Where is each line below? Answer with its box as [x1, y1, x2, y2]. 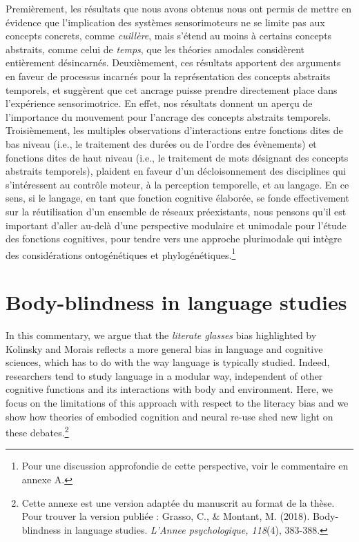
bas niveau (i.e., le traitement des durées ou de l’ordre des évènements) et [6, 136, 317, 151]
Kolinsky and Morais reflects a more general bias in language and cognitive [6, 341, 323, 356]
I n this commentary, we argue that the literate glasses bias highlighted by [6, 328, 317, 342]
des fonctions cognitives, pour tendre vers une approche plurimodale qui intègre [6, 231, 342, 246]
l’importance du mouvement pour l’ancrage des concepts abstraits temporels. [6, 109, 331, 124]
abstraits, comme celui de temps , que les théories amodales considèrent [6, 41, 304, 56]
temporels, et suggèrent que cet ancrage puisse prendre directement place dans [6, 82, 338, 97]
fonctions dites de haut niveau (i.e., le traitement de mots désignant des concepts [6, 150, 349, 164]
